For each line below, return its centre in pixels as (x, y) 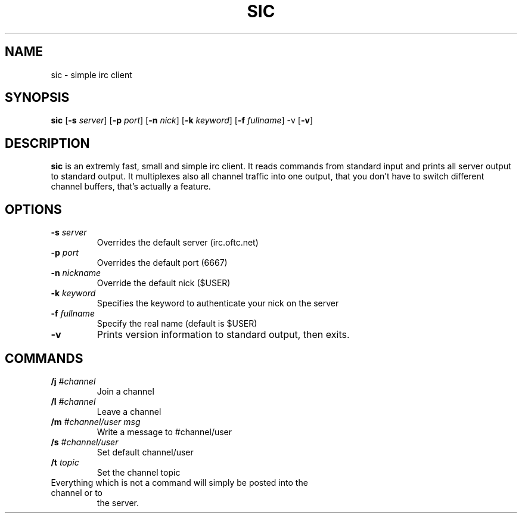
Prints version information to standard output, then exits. (223, 335)
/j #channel (73, 381)
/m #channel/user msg (96, 421)
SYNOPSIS (37, 98)
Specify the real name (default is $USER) (177, 324)
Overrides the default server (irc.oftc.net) (178, 243)
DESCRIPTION (47, 143)
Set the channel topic (139, 472)
